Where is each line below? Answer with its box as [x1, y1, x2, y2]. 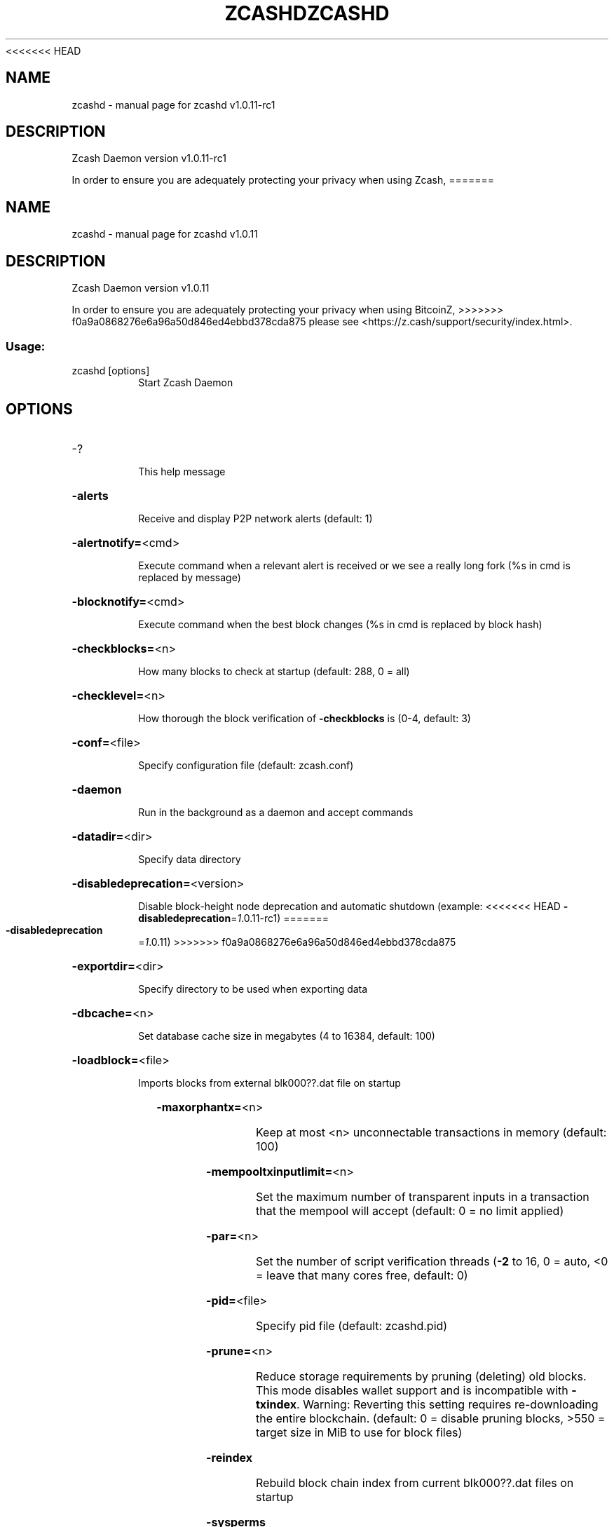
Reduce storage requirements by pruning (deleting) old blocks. [256, 1369, 587, 1383]
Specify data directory [138, 853, 241, 865]
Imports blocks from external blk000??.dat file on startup [138, 1076, 401, 1089]
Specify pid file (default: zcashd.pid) [256, 1318, 448, 1333]
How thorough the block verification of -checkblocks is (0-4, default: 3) [138, 712, 471, 724]
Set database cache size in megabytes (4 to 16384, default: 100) [138, 1029, 435, 1042]
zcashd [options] [71, 364, 150, 376]
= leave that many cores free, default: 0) [256, 1268, 468, 1282]
